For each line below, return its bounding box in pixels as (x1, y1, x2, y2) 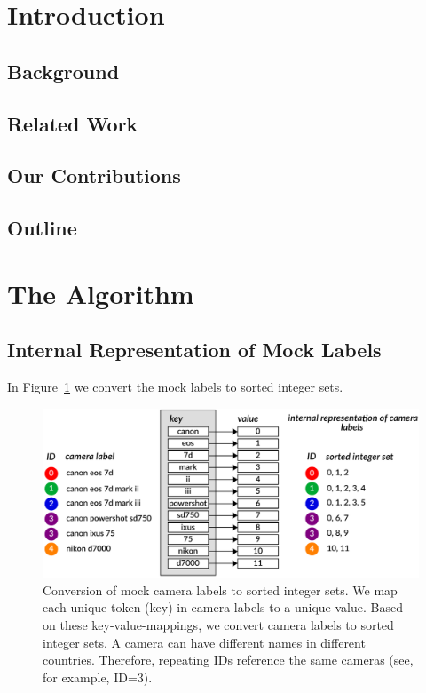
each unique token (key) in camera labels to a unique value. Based (43, 598, 403, 617)
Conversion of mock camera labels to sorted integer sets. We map (43, 580, 398, 599)
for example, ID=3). (43, 667, 153, 686)
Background (7, 57, 120, 84)
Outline (7, 214, 77, 242)
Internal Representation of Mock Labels (7, 336, 382, 363)
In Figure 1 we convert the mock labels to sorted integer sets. (7, 378, 343, 396)
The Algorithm (7, 275, 194, 311)
